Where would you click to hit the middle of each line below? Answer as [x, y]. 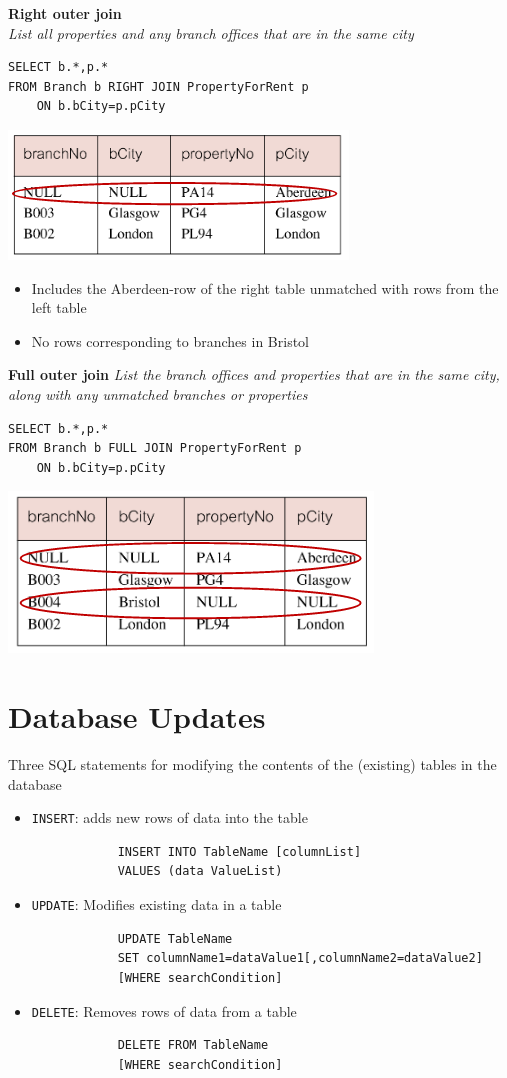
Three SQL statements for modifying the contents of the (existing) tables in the [252, 764]
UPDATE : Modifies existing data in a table [156, 904]
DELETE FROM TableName [193, 1045]
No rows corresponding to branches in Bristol [170, 340]
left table [59, 307]
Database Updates [137, 716]
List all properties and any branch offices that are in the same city [211, 32]
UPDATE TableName [175, 938]
